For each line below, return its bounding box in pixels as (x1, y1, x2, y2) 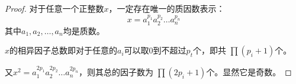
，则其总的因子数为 (79, 66, 154, 78)
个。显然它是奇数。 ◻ (206, 66, 292, 78)
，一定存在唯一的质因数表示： (108, 2, 225, 14)
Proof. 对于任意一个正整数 (5, 2, 104, 14)
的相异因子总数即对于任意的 (9, 44, 118, 56)
